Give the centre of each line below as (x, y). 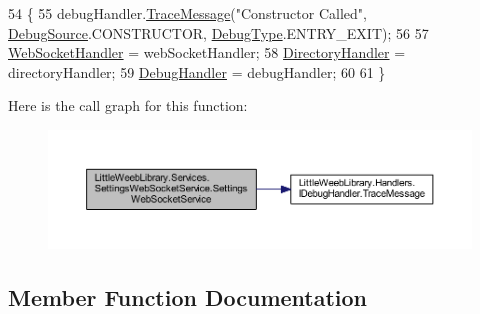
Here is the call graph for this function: (128, 105)
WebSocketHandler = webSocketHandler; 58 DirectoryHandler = (207, 52)
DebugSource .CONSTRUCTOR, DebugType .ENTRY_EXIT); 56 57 (218, 32)
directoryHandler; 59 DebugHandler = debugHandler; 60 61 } (197, 71)
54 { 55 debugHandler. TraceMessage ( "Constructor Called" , (187, 13)
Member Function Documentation (188, 296)
